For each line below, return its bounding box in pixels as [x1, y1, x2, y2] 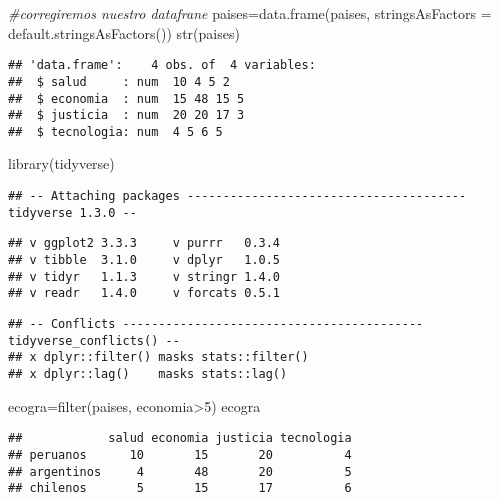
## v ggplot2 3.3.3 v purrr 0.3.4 [8, 236, 281, 251]
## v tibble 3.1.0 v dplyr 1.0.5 [8, 253, 281, 268]
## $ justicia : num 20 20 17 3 [8, 108, 245, 123]
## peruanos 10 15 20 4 [8, 447, 352, 462]
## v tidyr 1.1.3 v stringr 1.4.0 [8, 269, 281, 284]
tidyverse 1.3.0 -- [8, 205, 137, 220]
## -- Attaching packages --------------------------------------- [8, 189, 467, 204]
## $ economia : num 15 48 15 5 [8, 91, 245, 106]
